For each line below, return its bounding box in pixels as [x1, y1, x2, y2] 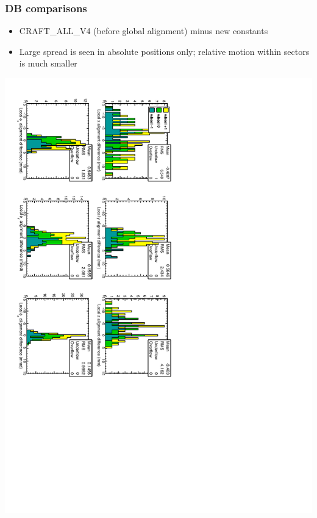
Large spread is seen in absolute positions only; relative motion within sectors [19, 45, 310, 57]
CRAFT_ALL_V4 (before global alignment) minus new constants [19, 24, 268, 37]
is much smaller [19, 57, 77, 70]
